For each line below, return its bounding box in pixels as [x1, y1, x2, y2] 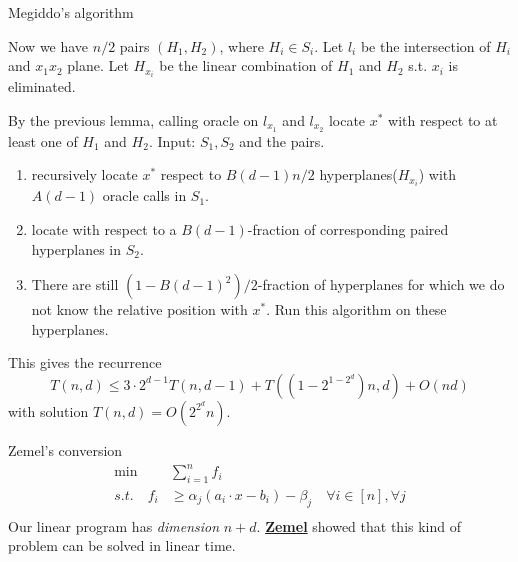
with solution [8, 400, 89, 421]
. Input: [148, 130, 196, 151]
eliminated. [8, 76, 76, 97]
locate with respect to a [31, 219, 177, 240]
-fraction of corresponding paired [247, 219, 449, 240]
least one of [8, 130, 78, 151]
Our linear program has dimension [8, 515, 220, 536]
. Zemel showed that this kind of [256, 515, 461, 536]
